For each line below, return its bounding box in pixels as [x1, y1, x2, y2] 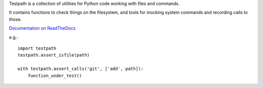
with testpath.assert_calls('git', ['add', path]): [18, 66, 144, 71]
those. [9, 16, 22, 22]
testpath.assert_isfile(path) [18, 53, 90, 58]
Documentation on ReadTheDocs [9, 25, 76, 31]
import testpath [18, 45, 56, 51]
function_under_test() [27, 73, 82, 78]
